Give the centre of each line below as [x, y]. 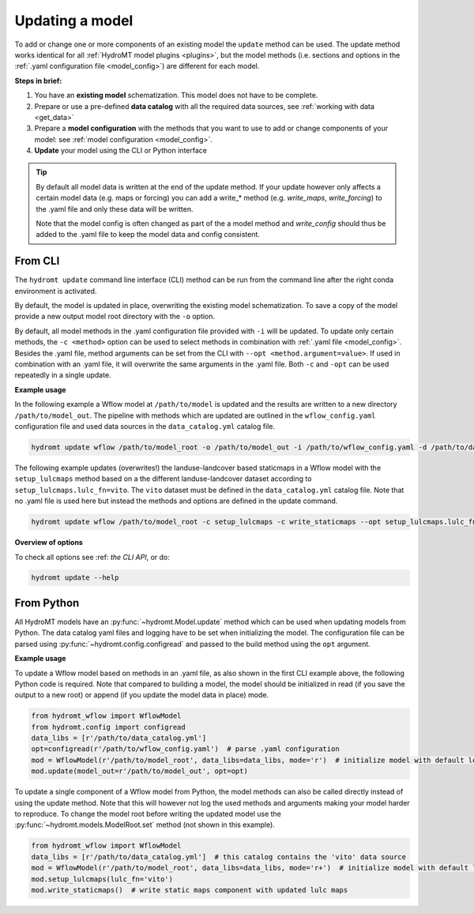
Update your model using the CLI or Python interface [120, 151]
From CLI [37, 261]
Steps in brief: [38, 81]
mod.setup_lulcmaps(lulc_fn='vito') [102, 879]
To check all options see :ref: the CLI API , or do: [92, 557]
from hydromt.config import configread [108, 727]
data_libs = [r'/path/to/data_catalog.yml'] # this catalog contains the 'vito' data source [219, 857]
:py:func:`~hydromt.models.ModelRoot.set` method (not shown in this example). [145, 825]
